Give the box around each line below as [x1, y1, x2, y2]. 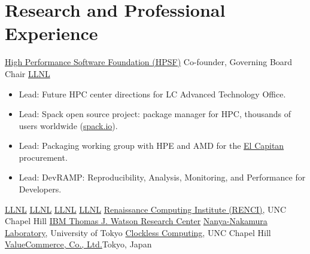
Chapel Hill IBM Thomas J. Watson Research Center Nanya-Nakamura [5, 215, 268, 227]
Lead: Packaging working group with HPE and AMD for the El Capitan [19, 139, 284, 152]
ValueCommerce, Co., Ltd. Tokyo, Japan [5, 238, 152, 250]
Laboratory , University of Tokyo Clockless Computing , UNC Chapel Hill [5, 226, 271, 238]
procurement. [19, 151, 68, 163]
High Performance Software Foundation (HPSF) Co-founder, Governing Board [5, 56, 293, 68]
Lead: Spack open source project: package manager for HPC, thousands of [19, 108, 291, 120]
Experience [5, 21, 98, 45]
